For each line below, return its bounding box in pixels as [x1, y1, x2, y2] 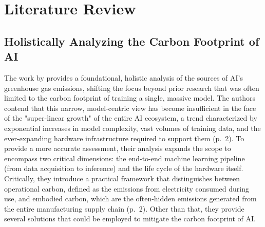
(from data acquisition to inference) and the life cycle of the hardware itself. [4, 163, 243, 174]
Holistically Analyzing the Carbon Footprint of [4, 33, 259, 49]
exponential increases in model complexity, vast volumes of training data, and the [4, 122, 261, 133]
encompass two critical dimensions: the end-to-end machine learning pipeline [4, 153, 245, 163]
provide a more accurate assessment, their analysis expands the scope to [4, 143, 231, 154]
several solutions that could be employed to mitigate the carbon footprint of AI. [4, 213, 256, 224]
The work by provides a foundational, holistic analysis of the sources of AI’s [4, 72, 243, 83]
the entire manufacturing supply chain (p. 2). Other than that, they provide [4, 203, 244, 214]
